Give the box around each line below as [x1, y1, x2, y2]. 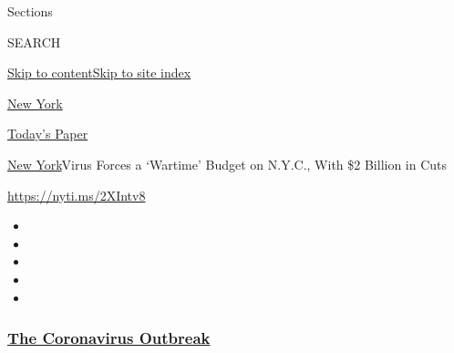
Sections [7, 2, 53, 20]
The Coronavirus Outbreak [7, 327, 211, 349]
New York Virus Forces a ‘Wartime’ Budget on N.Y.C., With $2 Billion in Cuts [7, 154, 448, 173]
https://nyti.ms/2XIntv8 [7, 185, 146, 204]
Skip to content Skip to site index [7, 63, 191, 82]
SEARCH [7, 32, 61, 51]
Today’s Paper [7, 124, 88, 143]
